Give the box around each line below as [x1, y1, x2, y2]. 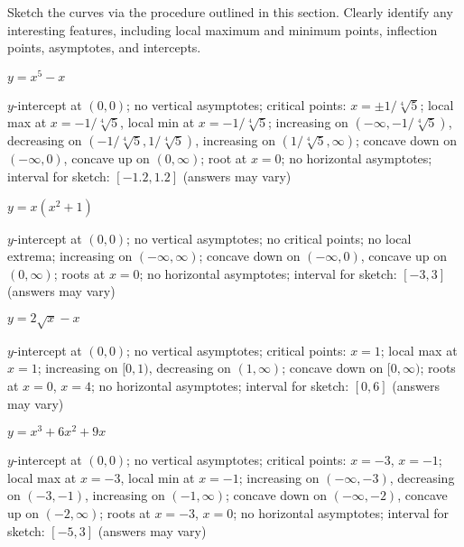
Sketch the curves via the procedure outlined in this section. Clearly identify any [7, 3, 453, 21]
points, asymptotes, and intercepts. [7, 38, 201, 57]
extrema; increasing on [7, 246, 133, 265]
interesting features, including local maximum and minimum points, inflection [7, 20, 438, 39]
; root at [200, 149, 247, 168]
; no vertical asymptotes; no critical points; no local [126, 228, 412, 247]
